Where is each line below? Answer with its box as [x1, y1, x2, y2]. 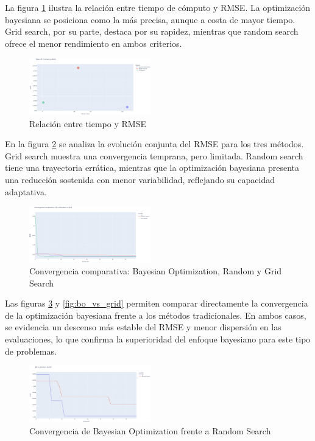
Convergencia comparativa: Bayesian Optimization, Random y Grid [29, 264, 282, 277]
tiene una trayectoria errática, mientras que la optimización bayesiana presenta [5, 161, 300, 174]
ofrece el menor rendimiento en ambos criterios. [5, 36, 182, 49]
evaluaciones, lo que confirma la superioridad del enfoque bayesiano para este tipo [5, 332, 311, 345]
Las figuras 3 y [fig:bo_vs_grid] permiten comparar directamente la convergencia [5, 297, 308, 310]
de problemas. [5, 344, 57, 357]
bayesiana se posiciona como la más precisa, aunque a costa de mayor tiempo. [5, 13, 296, 26]
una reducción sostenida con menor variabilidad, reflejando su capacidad [5, 173, 275, 186]
